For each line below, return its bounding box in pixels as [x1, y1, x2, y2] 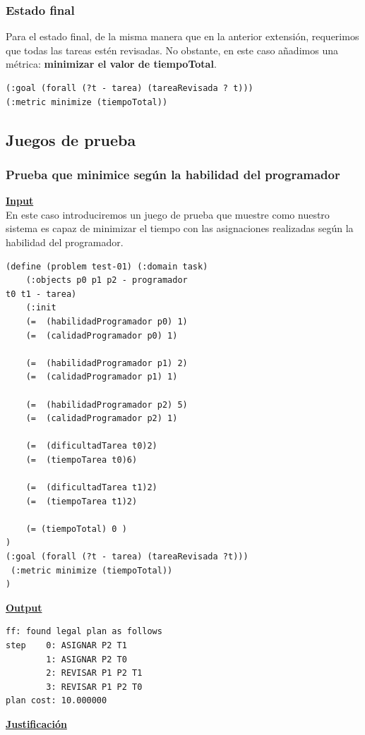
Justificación [6, 716, 67, 731]
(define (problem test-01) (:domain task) [6, 261, 208, 272]
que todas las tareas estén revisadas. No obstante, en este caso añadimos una [6, 42, 338, 57]
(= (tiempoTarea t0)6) [25, 454, 138, 465]
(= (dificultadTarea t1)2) [25, 482, 157, 493]
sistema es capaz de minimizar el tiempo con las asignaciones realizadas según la [6, 221, 354, 236]
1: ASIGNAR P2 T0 [46, 654, 127, 664]
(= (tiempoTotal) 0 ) [25, 523, 127, 534]
